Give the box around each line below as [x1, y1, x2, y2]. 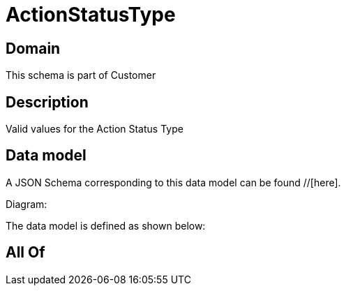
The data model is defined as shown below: [6, 219, 206, 232]
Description [6, 93, 89, 111]
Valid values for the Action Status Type [6, 123, 183, 135]
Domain [6, 39, 61, 57]
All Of [6, 244, 45, 262]
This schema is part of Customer [6, 69, 156, 82]
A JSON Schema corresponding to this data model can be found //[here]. [6, 176, 341, 188]
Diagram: [6, 197, 47, 210]
